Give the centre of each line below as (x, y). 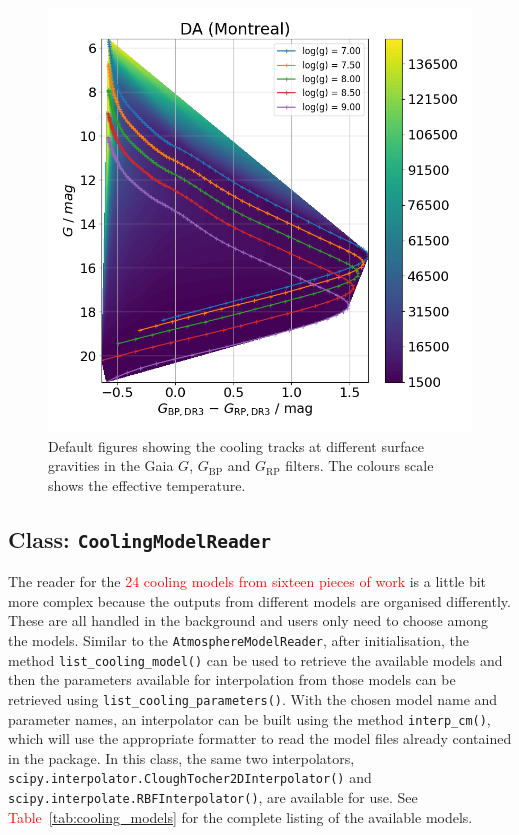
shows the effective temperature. (147, 484)
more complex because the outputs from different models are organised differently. (259, 600)
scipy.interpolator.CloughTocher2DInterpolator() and (190, 777)
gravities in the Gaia (111, 465)
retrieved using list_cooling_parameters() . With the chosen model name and (253, 698)
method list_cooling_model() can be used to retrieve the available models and (255, 659)
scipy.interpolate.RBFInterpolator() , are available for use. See (213, 797)
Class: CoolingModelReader (140, 538)
